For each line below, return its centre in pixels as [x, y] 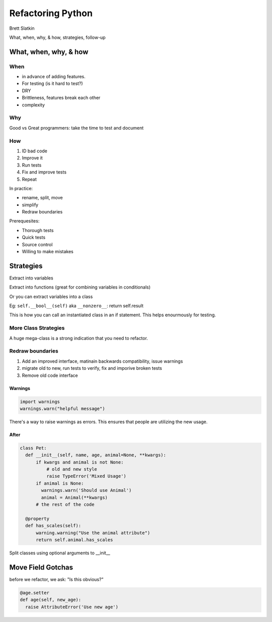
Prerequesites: [24, 221]
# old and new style [72, 469]
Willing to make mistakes [48, 252]
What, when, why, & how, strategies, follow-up [57, 37]
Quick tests [33, 238]
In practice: [21, 188]
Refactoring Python [51, 13]
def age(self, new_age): [51, 600]
